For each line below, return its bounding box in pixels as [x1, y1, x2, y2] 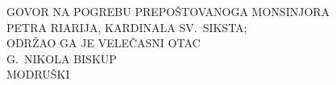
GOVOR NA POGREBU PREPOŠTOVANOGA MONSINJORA [6, 3, 330, 19]
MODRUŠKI [6, 66, 70, 83]
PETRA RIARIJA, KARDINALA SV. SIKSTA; [6, 18, 247, 35]
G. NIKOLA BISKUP [6, 50, 117, 67]
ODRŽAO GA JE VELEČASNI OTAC [6, 34, 201, 51]
